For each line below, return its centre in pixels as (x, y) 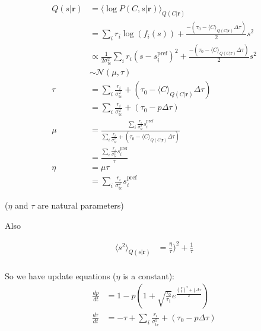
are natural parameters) (81, 205)
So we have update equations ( (61, 275)
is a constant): (149, 275)
